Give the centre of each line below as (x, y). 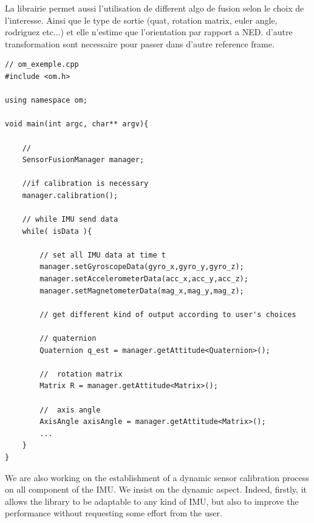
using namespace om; (46, 101)
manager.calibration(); (70, 195)
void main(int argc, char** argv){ (77, 124)
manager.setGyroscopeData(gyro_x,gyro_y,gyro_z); (142, 267)
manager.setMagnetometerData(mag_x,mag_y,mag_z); (142, 291)
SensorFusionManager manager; (83, 160)
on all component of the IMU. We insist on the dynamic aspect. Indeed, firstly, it (156, 489)
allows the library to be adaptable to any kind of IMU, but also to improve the (152, 501)
